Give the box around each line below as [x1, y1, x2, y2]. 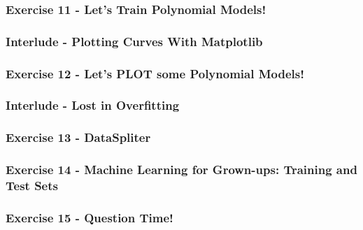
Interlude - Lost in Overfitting [6, 96, 180, 114]
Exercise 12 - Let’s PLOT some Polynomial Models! [6, 64, 304, 82]
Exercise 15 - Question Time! [6, 208, 173, 226]
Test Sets [6, 177, 58, 194]
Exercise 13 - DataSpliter [6, 129, 151, 146]
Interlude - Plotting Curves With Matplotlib [6, 32, 263, 50]
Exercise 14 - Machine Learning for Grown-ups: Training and [6, 161, 357, 178]
